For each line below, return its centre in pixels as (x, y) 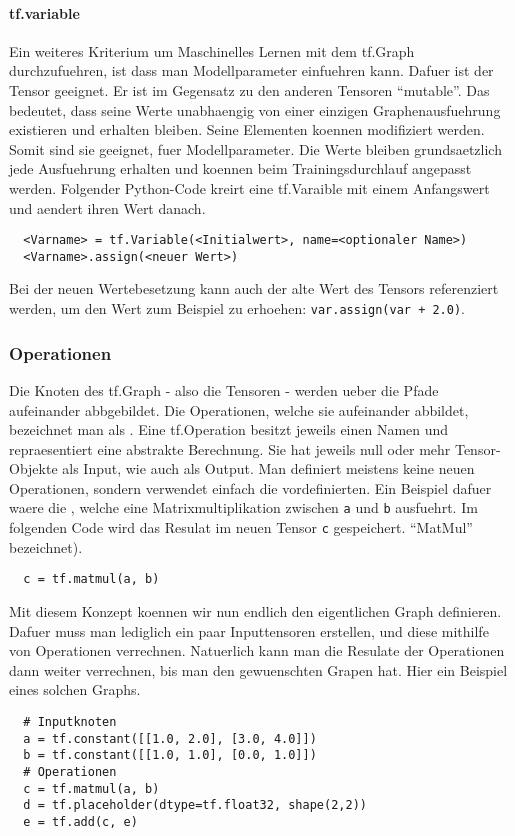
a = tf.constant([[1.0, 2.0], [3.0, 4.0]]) (170, 738)
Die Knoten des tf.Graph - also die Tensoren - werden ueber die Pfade (224, 389)
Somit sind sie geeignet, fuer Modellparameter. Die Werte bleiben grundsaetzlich (255, 148)
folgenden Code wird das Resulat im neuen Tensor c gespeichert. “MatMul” (241, 527)
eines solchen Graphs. (75, 689)
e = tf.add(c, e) (80, 821)
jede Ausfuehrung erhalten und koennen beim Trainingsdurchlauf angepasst (240, 168)
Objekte (33, 468)
